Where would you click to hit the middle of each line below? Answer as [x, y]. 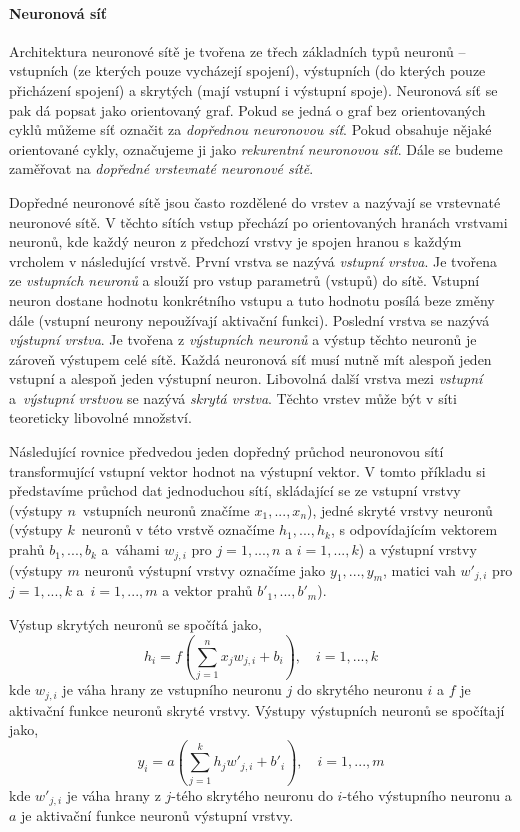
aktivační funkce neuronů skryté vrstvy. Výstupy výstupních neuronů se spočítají [257, 709]
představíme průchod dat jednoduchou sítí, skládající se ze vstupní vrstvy [235, 490]
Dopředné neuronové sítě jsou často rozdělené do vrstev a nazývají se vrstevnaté [255, 201]
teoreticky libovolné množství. [100, 417]
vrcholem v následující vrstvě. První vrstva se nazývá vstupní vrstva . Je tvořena [253, 260]
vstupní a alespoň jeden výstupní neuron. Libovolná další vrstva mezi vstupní [246, 378]
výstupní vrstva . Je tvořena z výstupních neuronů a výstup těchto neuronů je [243, 339]
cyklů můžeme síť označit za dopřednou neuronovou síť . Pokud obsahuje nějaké [250, 129]
